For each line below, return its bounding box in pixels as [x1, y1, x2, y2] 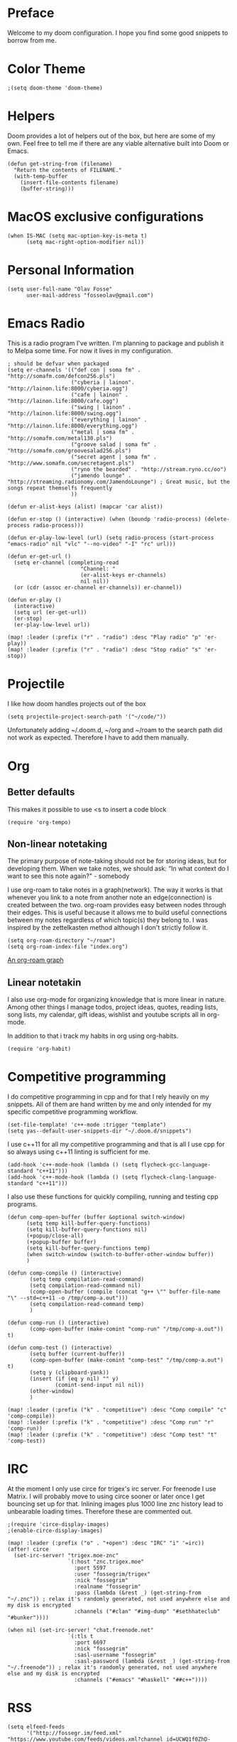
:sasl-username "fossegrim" [74, 1652, 158, 1659]
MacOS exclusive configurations [7, 209, 204, 224]
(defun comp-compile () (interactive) [7, 1270, 122, 1277]
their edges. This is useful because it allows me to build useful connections [7, 908, 227, 917]
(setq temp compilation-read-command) [29, 1276, 144, 1283]
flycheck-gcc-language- [140, 1162, 211, 1169]
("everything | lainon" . [70, 416, 148, 423]
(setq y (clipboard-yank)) [29, 1369, 110, 1376]
